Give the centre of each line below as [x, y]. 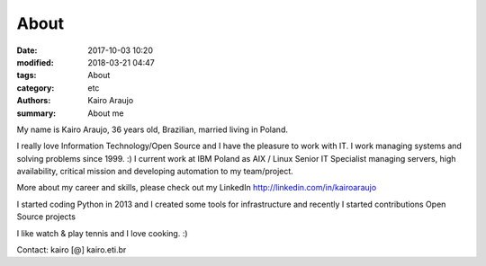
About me [106, 113]
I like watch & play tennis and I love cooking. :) [102, 233]
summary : [36, 113]
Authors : [34, 101]
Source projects [46, 217]
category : [36, 88]
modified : [35, 62]
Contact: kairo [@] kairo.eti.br [72, 250]
